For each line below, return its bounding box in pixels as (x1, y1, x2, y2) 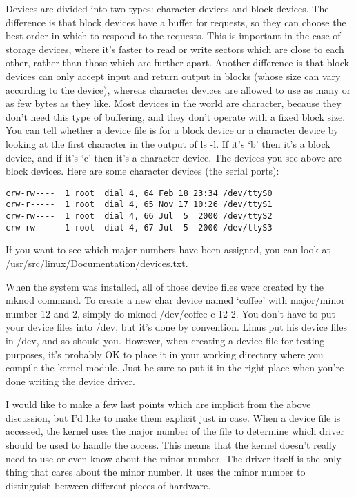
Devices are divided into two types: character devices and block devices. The (6, 1, 329, 15)
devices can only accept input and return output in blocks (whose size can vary (6, 68, 341, 83)
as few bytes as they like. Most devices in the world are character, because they (6, 96, 342, 110)
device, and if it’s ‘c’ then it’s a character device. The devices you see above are (6, 150, 342, 164)
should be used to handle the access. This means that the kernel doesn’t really (6, 438, 337, 452)
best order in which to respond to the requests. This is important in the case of (6, 28, 341, 43)
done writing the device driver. (6, 373, 135, 388)
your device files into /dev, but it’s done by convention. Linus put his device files (6, 320, 347, 334)
